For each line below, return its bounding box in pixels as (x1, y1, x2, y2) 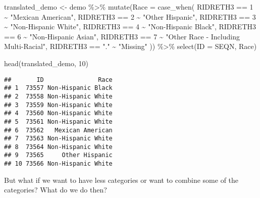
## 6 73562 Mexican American (4, 126, 113, 134)
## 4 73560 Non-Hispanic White (4, 110, 113, 117)
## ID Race (4, 76, 113, 83)
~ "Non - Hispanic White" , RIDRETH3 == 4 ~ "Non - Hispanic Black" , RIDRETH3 (4, 21, 256, 32)
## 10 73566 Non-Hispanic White (4, 160, 113, 168)
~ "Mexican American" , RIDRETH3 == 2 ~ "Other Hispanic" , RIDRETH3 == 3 (4, 11, 256, 22)
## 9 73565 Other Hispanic (4, 152, 113, 159)
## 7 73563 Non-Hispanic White (4, 135, 113, 142)
